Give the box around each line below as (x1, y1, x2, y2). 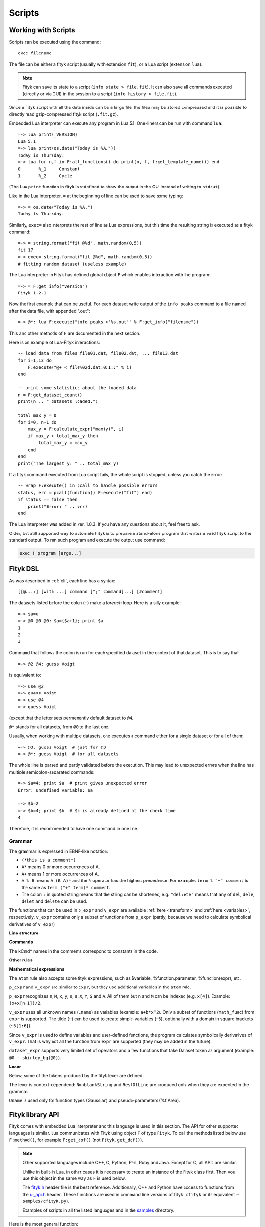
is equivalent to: (9, 672, 41, 678)
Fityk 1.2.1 (18, 290, 47, 295)
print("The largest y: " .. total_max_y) (18, 460, 119, 466)
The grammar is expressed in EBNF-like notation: (9, 848, 108, 854)
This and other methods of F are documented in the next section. (9, 330, 141, 336)
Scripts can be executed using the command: (9, 39, 101, 45)
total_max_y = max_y (38, 440, 88, 446)
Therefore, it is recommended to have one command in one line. (9, 826, 139, 831)
